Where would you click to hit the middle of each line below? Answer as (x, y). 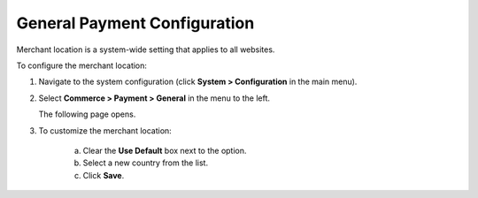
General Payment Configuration (135, 23)
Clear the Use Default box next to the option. (165, 150)
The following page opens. (87, 114)
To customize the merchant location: (105, 130)
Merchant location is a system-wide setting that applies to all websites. (146, 49)
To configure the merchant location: (82, 65)
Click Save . (104, 175)
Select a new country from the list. (145, 163)
